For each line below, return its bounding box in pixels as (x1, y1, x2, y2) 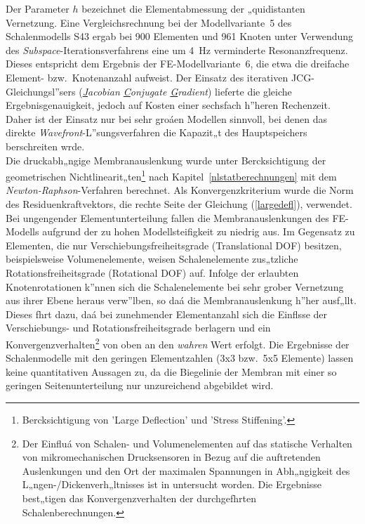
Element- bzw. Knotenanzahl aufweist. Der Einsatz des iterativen (6, 70, 288, 84)
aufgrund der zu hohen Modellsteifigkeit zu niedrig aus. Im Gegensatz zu (42, 224, 355, 239)
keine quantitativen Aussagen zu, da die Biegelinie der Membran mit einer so (6, 364, 337, 379)
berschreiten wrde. (6, 138, 85, 153)
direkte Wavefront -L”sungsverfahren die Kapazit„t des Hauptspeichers (6, 125, 307, 140)
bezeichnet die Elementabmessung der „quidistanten (81, 1, 305, 15)
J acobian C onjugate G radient (82, 84, 208, 98)
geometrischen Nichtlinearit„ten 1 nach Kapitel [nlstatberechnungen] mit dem (6, 167, 337, 183)
